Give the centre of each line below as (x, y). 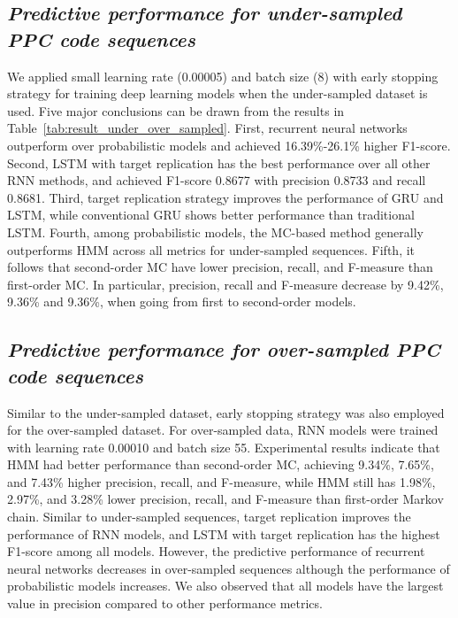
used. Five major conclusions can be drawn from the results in (176, 110)
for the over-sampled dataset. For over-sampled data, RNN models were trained (223, 430)
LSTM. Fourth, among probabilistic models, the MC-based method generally (215, 232)
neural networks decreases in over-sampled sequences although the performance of (229, 568)
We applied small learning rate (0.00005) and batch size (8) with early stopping (223, 76)
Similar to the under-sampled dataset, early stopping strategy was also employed (226, 412)
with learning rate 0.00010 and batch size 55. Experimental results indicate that (224, 447)
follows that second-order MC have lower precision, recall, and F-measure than (220, 267)
